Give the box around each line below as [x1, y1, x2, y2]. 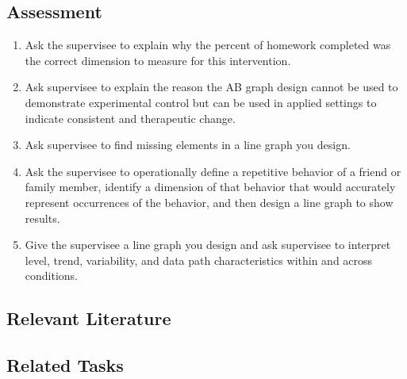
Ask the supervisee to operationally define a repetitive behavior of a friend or [25, 163, 401, 179]
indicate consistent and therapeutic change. [25, 109, 236, 126]
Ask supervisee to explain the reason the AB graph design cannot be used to [25, 78, 398, 95]
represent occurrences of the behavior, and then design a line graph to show [25, 193, 394, 210]
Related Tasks [6, 353, 124, 377]
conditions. [25, 267, 79, 284]
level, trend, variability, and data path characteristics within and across [25, 251, 373, 268]
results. [25, 209, 60, 226]
